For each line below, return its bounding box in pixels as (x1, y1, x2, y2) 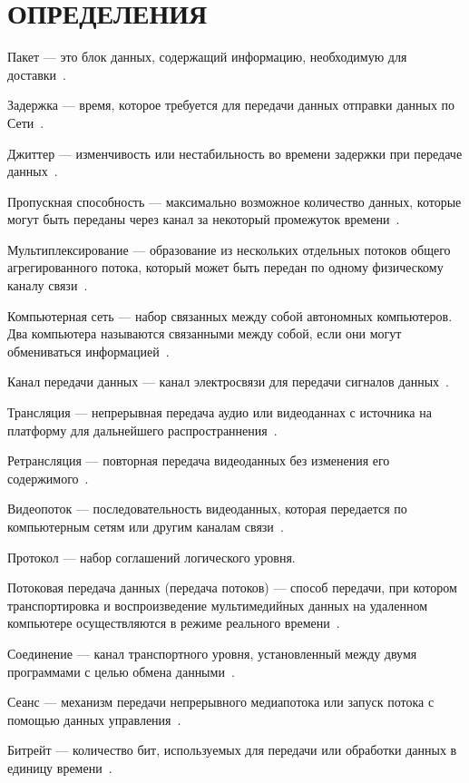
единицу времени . (7, 758, 112, 777)
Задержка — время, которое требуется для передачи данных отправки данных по (7, 95, 455, 114)
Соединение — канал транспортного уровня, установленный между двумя (7, 643, 417, 662)
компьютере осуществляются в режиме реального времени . (7, 613, 340, 632)
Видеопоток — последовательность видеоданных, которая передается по (7, 499, 407, 518)
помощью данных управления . (7, 710, 181, 729)
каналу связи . (7, 276, 88, 295)
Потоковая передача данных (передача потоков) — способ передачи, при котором (7, 578, 457, 597)
